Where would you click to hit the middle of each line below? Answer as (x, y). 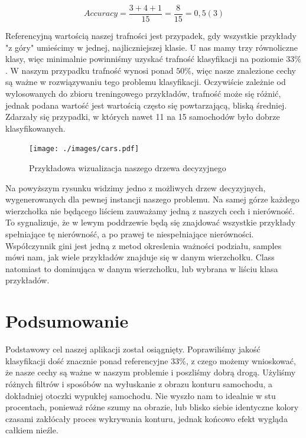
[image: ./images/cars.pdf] (84, 149)
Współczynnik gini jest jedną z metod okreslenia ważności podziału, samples (144, 245)
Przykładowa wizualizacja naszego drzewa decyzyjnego (128, 168)
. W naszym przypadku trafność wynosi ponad (89, 70)
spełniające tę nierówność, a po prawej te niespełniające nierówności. (130, 234)
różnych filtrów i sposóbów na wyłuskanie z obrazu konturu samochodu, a (139, 383)
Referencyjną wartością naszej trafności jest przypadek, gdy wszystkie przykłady (151, 36)
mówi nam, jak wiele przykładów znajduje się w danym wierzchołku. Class (140, 257)
